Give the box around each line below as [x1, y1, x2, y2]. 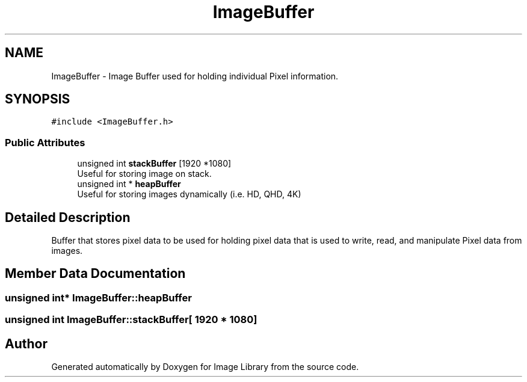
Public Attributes [5, 136, 85, 149]
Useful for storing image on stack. [77, 168, 212, 179]
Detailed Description [5, 209, 131, 225]
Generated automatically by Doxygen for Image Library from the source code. [51, 362, 359, 372]
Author [5, 336, 48, 351]
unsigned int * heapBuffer [77, 179, 181, 189]
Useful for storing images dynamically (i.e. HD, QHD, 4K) [77, 189, 301, 200]
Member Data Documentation [5, 266, 186, 282]
